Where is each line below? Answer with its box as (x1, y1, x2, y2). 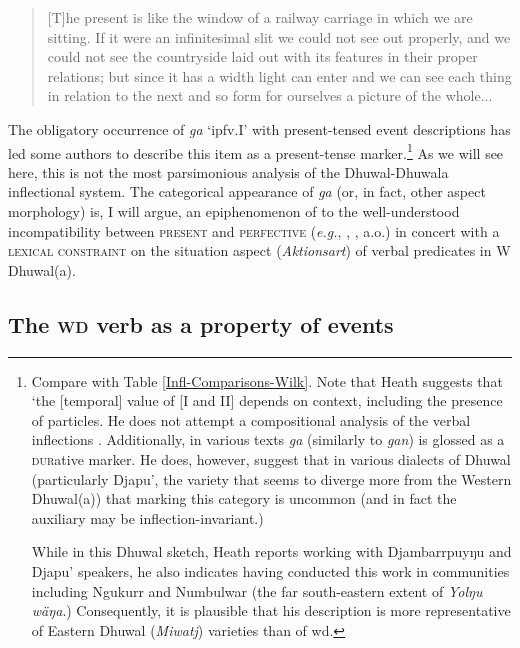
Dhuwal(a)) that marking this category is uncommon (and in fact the (31, 488, 457, 509)
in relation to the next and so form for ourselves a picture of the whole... (47, 85, 493, 106)
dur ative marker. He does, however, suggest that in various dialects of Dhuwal (31, 448, 511, 469)
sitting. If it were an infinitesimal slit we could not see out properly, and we (47, 26, 511, 47)
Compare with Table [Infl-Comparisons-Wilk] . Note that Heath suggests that (31, 370, 503, 391)
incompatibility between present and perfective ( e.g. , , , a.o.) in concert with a (8, 220, 500, 241)
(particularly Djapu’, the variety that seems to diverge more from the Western (31, 468, 512, 489)
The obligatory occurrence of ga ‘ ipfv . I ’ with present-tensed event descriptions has (8, 118, 511, 139)
